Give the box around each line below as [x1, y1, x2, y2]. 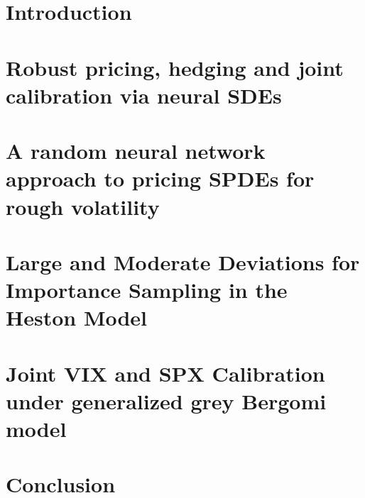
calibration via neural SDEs [6, 80, 282, 109]
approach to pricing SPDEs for [6, 164, 315, 193]
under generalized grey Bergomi [6, 386, 327, 415]
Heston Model [6, 303, 148, 332]
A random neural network [6, 136, 266, 165]
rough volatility [6, 192, 160, 221]
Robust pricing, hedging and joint [6, 52, 344, 82]
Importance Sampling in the [6, 275, 288, 304]
